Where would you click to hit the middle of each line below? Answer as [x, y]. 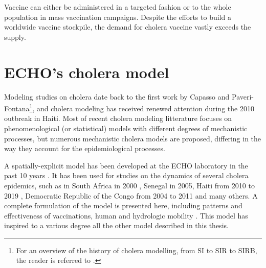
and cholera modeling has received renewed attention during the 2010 [146, 108]
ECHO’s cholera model [87, 72]
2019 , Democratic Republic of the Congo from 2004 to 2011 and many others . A [131, 195]
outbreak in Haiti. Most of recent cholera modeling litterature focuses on [118, 118]
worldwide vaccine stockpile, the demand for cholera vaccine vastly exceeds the [128, 27]
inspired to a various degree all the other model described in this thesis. [116, 225]
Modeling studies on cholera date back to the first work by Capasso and [117, 96]
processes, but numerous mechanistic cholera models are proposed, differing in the [133, 138]
